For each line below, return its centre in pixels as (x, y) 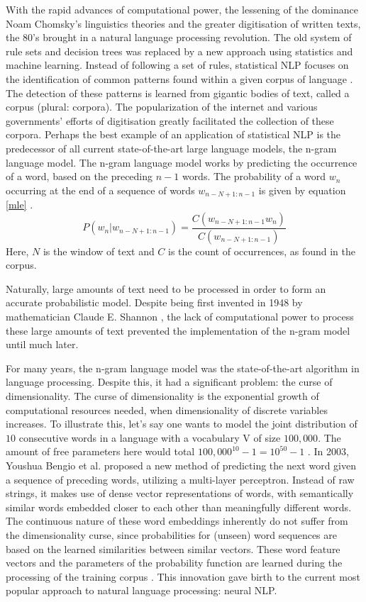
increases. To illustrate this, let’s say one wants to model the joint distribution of (182, 424)
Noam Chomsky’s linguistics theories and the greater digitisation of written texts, (183, 23)
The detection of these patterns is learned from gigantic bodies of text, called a (178, 93)
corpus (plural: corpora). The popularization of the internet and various (162, 107)
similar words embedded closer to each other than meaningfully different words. (179, 507)
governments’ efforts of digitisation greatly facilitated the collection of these (170, 120)
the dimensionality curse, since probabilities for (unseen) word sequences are (171, 534)
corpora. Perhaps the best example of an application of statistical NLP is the (173, 134)
